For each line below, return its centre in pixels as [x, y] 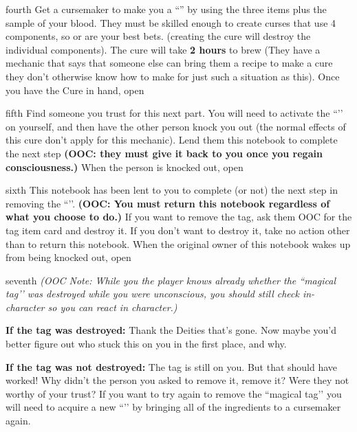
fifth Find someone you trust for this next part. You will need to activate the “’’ [174, 113]
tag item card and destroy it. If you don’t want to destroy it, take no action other [178, 230]
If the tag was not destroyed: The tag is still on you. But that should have [172, 366]
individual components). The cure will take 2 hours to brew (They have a [163, 49]
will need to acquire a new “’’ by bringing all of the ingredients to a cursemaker [173, 407]
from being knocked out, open [68, 257]
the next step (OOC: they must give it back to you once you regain [164, 153]
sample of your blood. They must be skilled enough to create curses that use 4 [171, 22]
